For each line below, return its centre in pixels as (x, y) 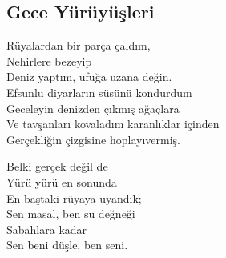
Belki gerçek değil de (57, 166)
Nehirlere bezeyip (49, 60)
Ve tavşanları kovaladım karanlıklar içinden (113, 124)
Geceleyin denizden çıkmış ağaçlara (93, 108)
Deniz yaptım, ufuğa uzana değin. (89, 77)
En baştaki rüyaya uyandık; (74, 198)
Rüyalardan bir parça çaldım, (79, 45)
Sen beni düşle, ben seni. (67, 245)
